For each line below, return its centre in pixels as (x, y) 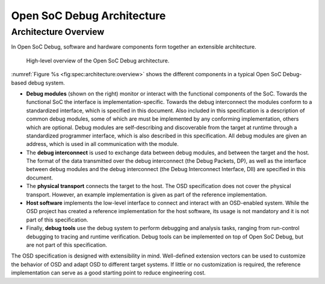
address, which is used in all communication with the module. (102, 144)
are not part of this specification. (67, 245)
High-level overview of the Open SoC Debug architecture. (98, 61)
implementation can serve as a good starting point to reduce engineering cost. (108, 273)
